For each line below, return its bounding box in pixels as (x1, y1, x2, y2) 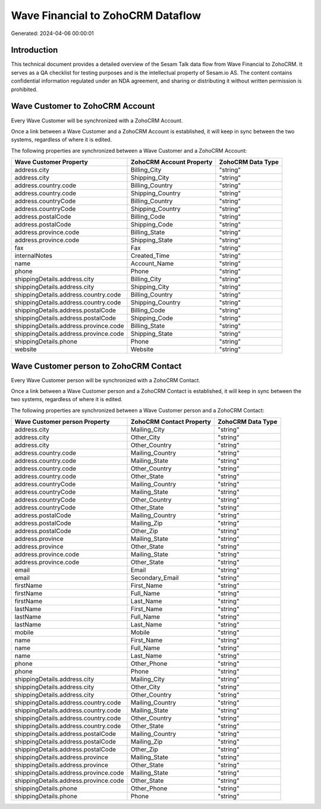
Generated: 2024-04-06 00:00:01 (11, 30, 95, 37)
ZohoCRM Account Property (130, 158, 213, 166)
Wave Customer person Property (14, 418, 110, 426)
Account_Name (130, 259, 174, 267)
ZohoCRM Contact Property (130, 418, 211, 426)
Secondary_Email (130, 574, 179, 582)
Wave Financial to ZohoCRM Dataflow (11, 9, 202, 22)
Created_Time (130, 251, 170, 260)
